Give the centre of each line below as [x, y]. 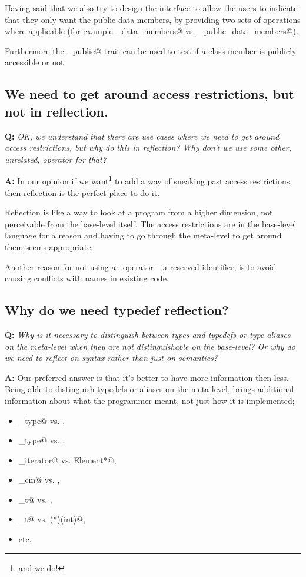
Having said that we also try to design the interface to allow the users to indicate [151, 8]
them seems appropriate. [49, 246]
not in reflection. [56, 111]
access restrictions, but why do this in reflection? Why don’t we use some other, [148, 147]
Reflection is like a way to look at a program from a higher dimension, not [139, 212]
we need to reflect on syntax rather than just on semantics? [111, 358]
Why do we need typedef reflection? [117, 310]
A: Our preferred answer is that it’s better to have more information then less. [147, 377]
